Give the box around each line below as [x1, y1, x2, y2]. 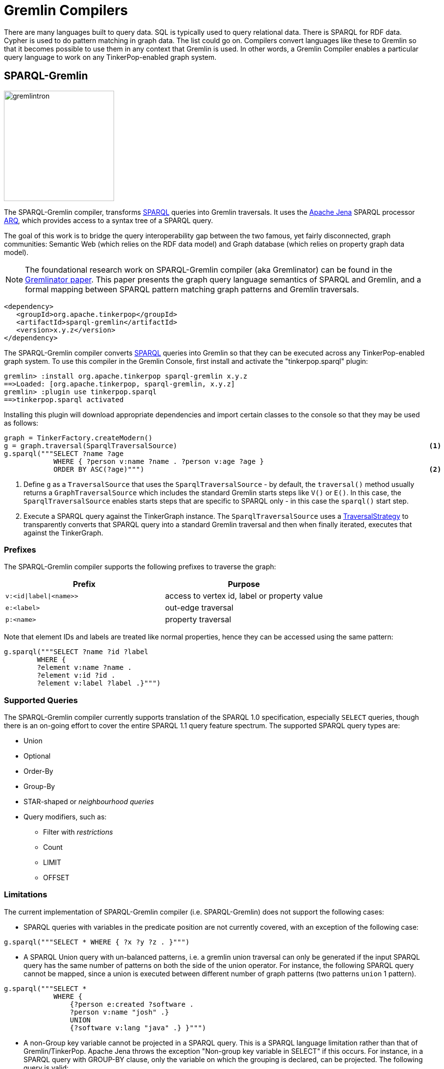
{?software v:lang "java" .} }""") [70, 1023, 207, 1032]
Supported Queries [4, 695, 78, 705]
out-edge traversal [165, 603, 234, 613]
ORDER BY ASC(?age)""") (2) [53, 465, 442, 473]
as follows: [4, 418, 39, 427]
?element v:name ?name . [37, 663, 132, 672]
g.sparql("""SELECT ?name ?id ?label [4, 648, 149, 656]
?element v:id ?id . [37, 671, 116, 680]
